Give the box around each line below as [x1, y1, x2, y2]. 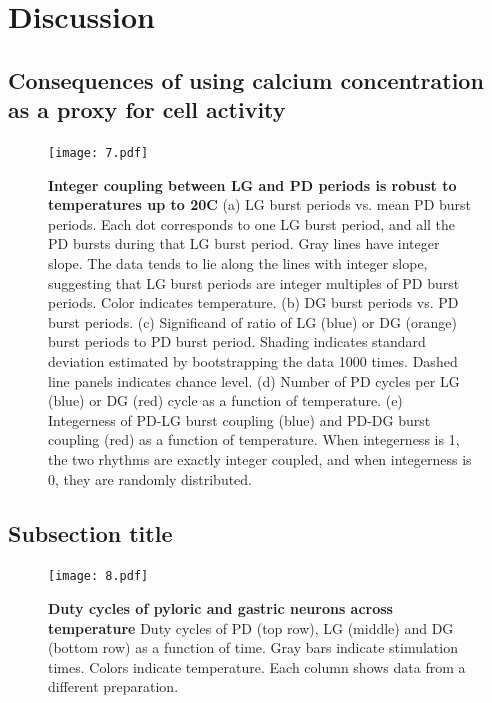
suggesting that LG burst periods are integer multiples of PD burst [48, 272, 460, 293]
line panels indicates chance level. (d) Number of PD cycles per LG [48, 370, 460, 391]
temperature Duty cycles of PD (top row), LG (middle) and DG [48, 617, 454, 638]
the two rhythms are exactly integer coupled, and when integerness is [48, 448, 472, 469]
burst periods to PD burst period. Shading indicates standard [48, 331, 426, 352]
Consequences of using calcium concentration [8, 64, 484, 95]
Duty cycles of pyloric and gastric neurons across [48, 597, 393, 618]
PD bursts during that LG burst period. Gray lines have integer [48, 233, 440, 254]
